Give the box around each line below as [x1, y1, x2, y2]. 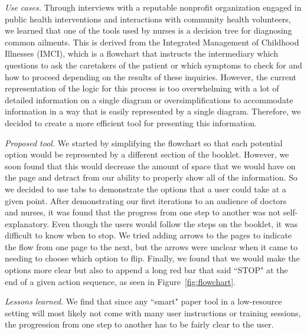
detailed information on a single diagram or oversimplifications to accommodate [5, 93, 293, 106]
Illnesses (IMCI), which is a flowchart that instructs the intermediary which [5, 47, 278, 60]
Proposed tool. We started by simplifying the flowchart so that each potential [5, 136, 283, 149]
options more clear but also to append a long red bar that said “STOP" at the [5, 264, 288, 276]
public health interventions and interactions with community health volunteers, [5, 12, 291, 25]
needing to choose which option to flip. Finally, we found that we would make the [5, 252, 300, 264]
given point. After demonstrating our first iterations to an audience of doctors [5, 194, 287, 207]
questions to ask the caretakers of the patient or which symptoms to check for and [5, 58, 302, 71]
